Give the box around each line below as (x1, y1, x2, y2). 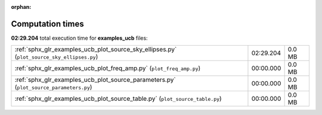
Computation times (11, 18, 84, 29)
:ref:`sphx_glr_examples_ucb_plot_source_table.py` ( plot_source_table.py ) (14, 95, 222, 103)
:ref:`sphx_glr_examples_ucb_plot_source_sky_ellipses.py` (14, 45, 177, 53)
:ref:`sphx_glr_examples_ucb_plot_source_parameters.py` (14, 76, 176, 84)
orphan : (11, 4, 32, 10)
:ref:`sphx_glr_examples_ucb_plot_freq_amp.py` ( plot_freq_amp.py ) (14, 64, 201, 72)
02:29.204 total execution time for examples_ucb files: (11, 34, 148, 41)
